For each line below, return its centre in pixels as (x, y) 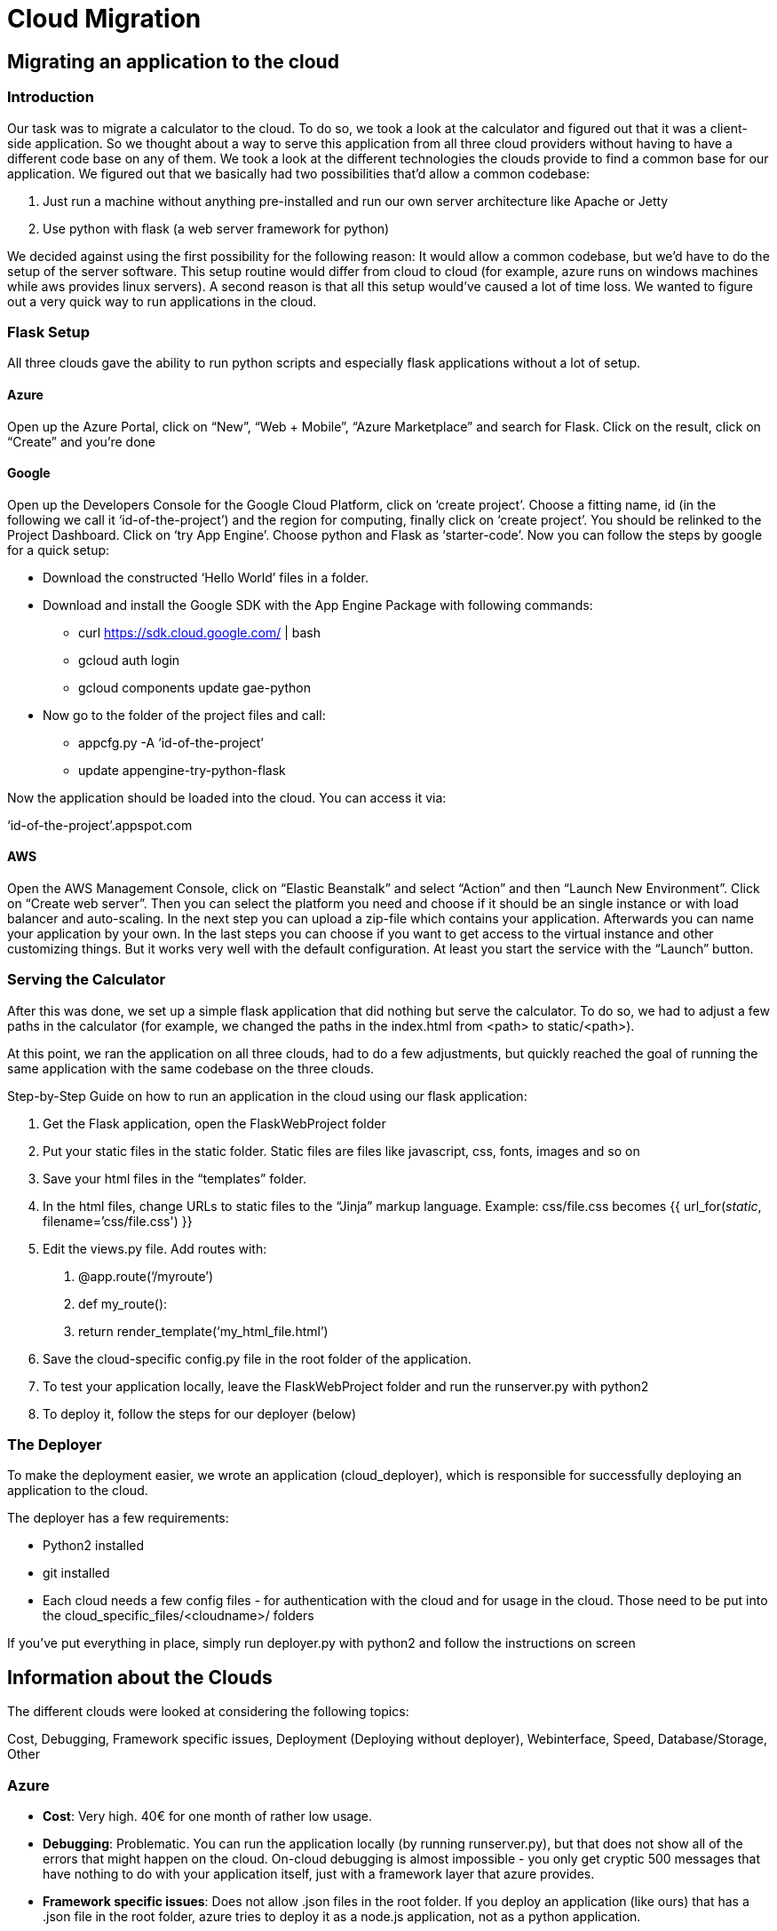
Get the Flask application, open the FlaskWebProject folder (214, 1123)
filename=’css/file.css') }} (118, 1221)
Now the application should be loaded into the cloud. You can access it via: (227, 797)
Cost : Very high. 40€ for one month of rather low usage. (207, 1816)
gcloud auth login (129, 660)
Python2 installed (94, 1546)
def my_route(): (123, 1303)
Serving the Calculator (87, 980)
